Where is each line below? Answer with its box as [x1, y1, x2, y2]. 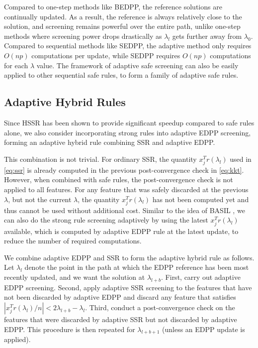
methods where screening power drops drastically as [4, 30, 162, 41]
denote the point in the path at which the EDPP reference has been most [24, 262, 249, 272]
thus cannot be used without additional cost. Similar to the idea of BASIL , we [4, 205, 245, 215]
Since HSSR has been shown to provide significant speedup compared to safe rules [4, 117, 255, 127]
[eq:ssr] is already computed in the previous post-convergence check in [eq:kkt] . [4, 164, 244, 175]
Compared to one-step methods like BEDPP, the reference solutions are [4, 1, 222, 11]
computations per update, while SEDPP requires [31, 50, 180, 60]
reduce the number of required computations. [4, 235, 142, 246]
